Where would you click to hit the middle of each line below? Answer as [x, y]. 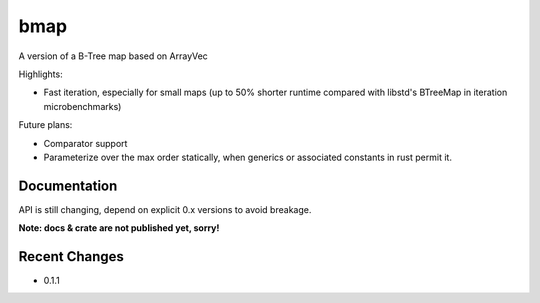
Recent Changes [71, 256]
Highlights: [41, 74]
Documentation [68, 185]
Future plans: [45, 125]
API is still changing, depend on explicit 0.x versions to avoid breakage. [165, 209]
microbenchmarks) [82, 106]
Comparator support [85, 143]
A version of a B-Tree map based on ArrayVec [113, 56]
